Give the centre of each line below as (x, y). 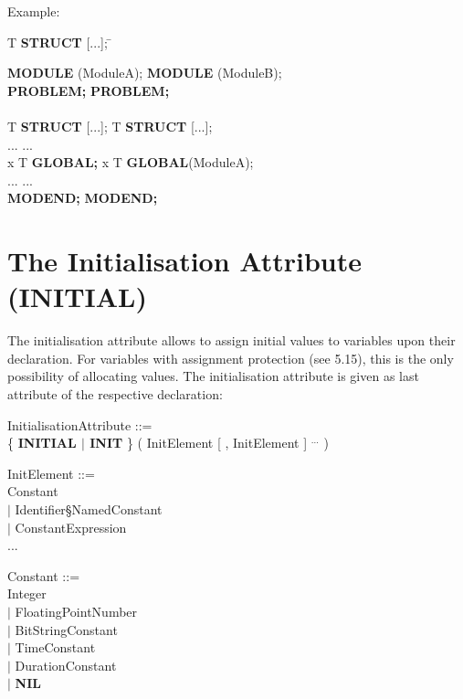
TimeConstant (55, 647)
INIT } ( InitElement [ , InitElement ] (199, 443)
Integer (27, 593)
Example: (34, 11)
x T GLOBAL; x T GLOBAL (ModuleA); (131, 162)
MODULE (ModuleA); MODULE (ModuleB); (145, 73)
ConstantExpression (71, 527)
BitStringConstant (66, 629)
